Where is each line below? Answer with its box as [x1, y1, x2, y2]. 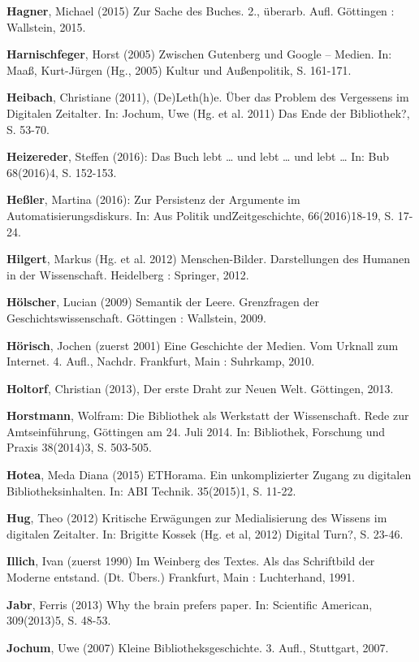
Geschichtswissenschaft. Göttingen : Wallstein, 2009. [6, 309, 266, 326]
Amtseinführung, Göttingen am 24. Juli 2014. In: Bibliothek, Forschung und [6, 422, 386, 439]
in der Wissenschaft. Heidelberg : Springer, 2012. [6, 266, 249, 283]
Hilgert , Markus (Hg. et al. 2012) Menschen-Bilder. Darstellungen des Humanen [6, 250, 411, 267]
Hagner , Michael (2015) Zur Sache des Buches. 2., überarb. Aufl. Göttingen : [6, 2, 395, 19]
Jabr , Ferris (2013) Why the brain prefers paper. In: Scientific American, [6, 595, 373, 612]
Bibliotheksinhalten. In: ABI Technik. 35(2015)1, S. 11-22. [6, 482, 296, 499]
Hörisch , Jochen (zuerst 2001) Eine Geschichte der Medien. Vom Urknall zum [6, 336, 399, 353]
